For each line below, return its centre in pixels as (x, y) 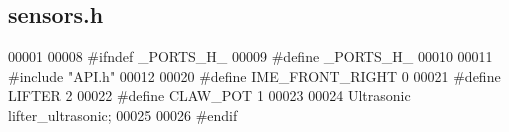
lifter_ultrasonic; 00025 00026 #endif (123, 114)
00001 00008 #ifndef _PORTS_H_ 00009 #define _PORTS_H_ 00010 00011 (250, 56)
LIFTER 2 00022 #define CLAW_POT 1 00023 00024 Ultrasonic (209, 95)
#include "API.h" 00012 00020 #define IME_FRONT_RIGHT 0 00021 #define (254, 75)
